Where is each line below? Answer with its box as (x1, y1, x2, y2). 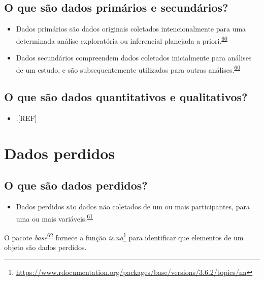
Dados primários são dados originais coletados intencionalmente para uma (16, 23, 246, 34)
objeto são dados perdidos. (4, 242, 87, 253)
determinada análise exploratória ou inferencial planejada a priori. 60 (16, 34, 227, 46)
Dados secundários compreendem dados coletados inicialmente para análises (16, 52, 252, 63)
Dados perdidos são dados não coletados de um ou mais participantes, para (16, 201, 250, 212)
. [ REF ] (16, 113, 37, 123)
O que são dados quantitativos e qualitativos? (4, 89, 248, 105)
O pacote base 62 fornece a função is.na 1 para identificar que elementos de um (4, 231, 244, 242)
